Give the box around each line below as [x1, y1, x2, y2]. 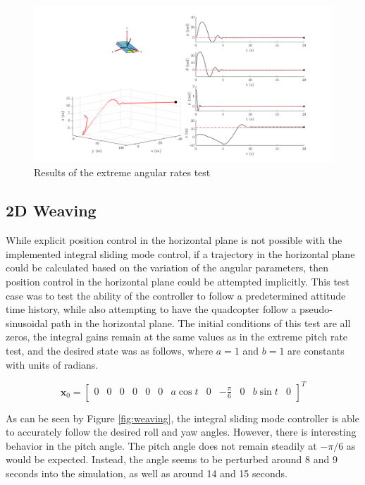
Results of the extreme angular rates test [34, 165, 211, 180]
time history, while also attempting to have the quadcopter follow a [6, 302, 297, 317]
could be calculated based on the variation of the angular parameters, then [6, 260, 329, 275]
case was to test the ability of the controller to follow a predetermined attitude [6, 288, 346, 302]
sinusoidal [6, 315, 48, 330]
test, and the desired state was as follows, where [6, 343, 214, 357]
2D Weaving [6, 199, 97, 221]
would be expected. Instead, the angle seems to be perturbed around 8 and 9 [6, 452, 338, 467]
